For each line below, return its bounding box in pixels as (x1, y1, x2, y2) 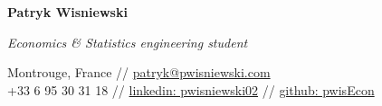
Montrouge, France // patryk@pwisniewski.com (7, 63, 271, 82)
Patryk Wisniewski (7, 3, 128, 21)
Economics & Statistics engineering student (7, 32, 248, 51)
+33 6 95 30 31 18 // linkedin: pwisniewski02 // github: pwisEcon (7, 80, 375, 99)
